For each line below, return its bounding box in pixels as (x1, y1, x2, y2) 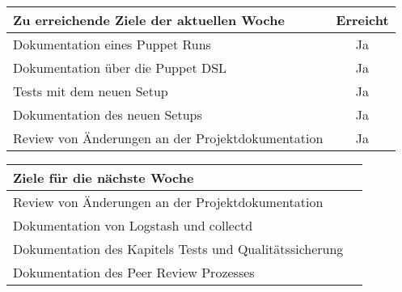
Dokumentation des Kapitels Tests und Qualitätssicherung (13, 239, 344, 258)
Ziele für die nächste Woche (13, 168, 194, 187)
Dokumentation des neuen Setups (13, 105, 202, 124)
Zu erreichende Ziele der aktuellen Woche (13, 11, 285, 29)
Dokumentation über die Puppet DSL (13, 58, 227, 77)
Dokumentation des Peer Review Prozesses (13, 263, 255, 281)
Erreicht (336, 11, 389, 29)
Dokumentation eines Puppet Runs (13, 35, 211, 53)
